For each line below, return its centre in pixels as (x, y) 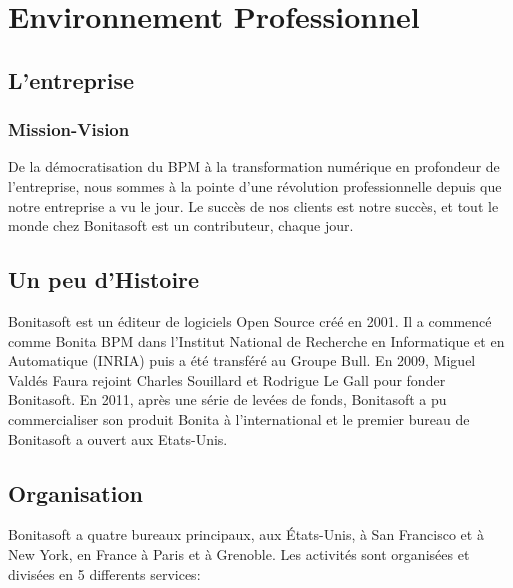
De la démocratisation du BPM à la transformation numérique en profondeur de (254, 166)
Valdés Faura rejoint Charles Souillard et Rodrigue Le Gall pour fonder (227, 379)
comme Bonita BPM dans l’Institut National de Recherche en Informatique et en (256, 340)
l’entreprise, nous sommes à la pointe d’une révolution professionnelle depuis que (255, 185)
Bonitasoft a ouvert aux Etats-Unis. (118, 438)
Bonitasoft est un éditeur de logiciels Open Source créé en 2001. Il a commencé (250, 320)
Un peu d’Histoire (104, 279)
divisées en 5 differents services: (104, 573)
